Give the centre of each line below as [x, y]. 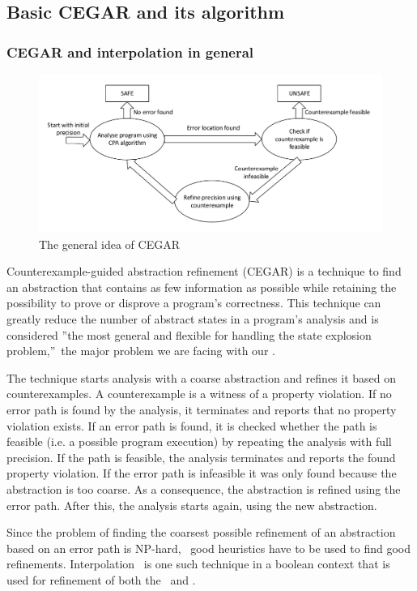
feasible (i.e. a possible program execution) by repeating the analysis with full [199, 441]
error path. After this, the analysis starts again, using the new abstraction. [192, 505]
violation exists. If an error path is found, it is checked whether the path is [192, 425]
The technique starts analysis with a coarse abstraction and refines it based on [202, 377]
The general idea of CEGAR [109, 244]
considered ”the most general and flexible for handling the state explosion [189, 334]
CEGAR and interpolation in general [130, 51]
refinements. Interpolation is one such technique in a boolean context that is [198, 564]
